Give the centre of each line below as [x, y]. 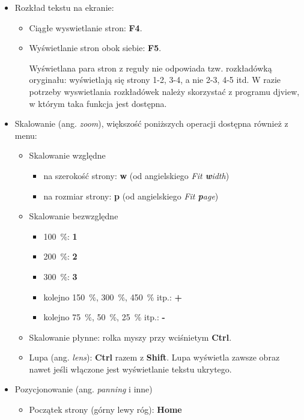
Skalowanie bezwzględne [74, 216]
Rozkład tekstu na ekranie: [64, 7]
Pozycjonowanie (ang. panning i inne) [84, 389]
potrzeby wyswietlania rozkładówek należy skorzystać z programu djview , [164, 91]
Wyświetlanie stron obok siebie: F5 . [95, 48]
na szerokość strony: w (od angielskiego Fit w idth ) [136, 175]
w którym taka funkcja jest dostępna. [98, 103]
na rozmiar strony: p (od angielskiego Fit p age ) [131, 196]
